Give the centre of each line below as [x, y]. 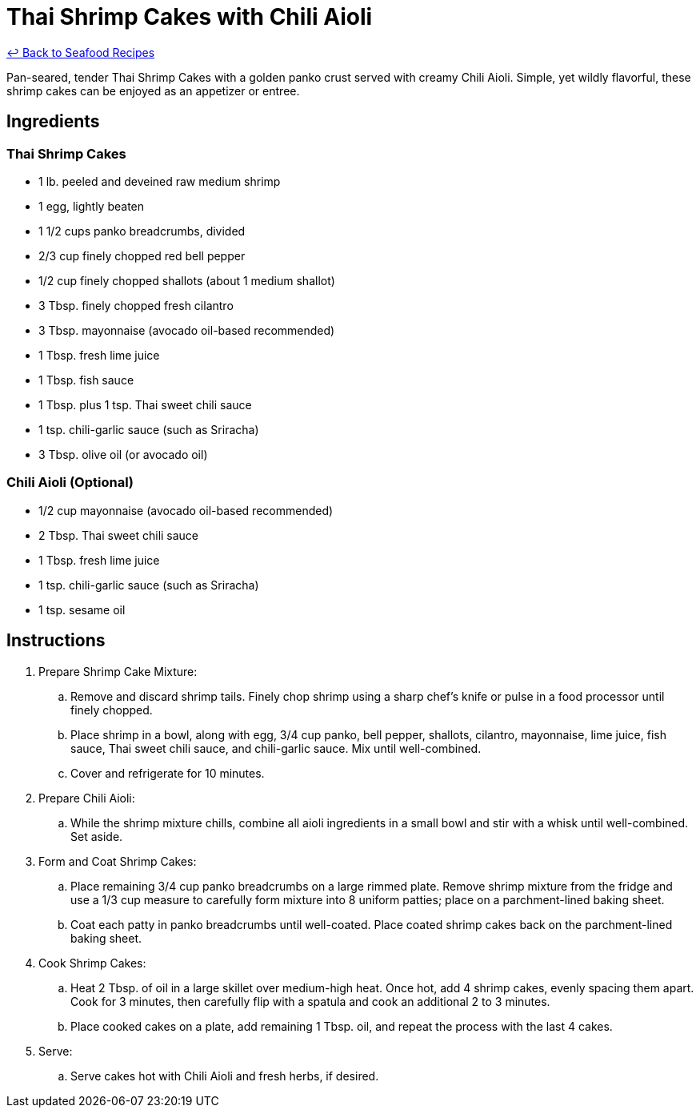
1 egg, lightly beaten [92, 206]
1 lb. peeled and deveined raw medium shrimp [160, 181]
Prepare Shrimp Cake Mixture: [118, 671]
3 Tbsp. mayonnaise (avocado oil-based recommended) [187, 330]
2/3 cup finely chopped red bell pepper [142, 255]
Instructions [56, 641]
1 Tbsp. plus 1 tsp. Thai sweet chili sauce [145, 404]
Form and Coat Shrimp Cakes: [118, 861]
